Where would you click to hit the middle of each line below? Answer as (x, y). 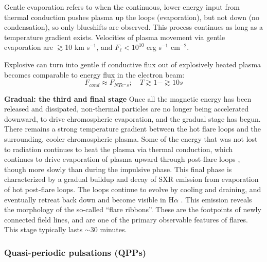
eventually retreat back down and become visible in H (89, 199)
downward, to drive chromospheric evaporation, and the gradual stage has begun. (132, 118)
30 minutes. (109, 229)
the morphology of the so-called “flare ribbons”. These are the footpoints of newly (133, 209)
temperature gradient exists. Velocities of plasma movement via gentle (115, 37)
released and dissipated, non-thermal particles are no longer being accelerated (127, 109)
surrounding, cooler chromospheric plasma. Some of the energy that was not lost (131, 138)
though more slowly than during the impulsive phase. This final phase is (118, 169)
